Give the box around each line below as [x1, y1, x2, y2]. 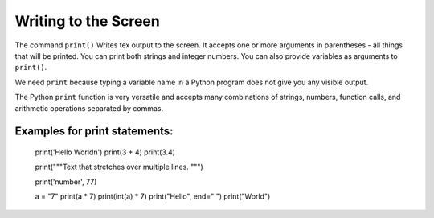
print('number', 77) [35, 177, 97, 187]
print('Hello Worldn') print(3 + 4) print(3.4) [35, 147, 176, 157]
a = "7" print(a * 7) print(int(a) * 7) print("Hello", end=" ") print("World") [35, 191, 271, 201]
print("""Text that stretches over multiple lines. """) [35, 162, 204, 172]
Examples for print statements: [14, 125, 174, 138]
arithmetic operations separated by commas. [14, 103, 164, 113]
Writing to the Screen [14, 12, 160, 30]
